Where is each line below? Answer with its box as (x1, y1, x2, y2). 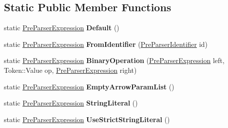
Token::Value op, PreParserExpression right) (4, 64, 137, 75)
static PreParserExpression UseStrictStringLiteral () (4, 114, 170, 124)
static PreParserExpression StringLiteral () (4, 98, 138, 108)
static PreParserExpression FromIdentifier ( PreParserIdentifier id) (4, 39, 208, 49)
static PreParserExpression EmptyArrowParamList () (4, 81, 174, 91)
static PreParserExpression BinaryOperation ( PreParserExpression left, (4, 55, 225, 65)
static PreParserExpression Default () (4, 22, 119, 33)
